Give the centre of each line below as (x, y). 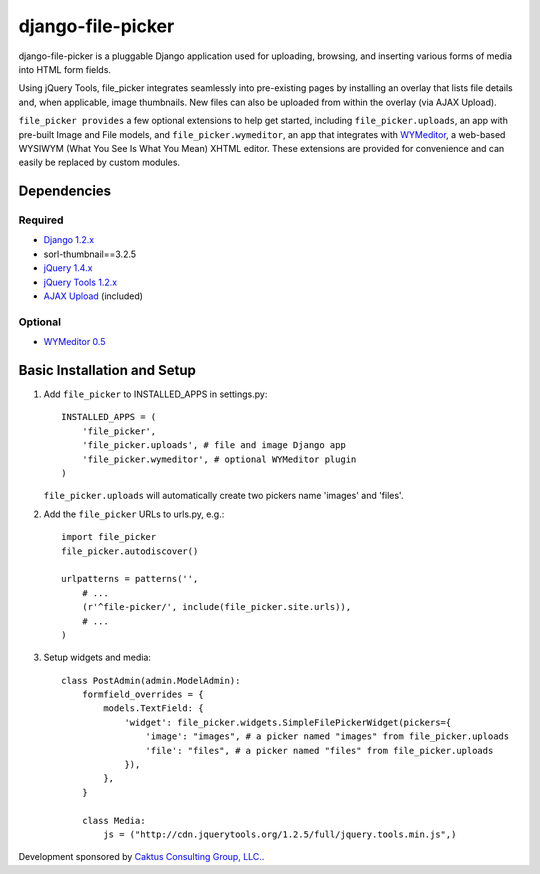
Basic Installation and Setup (107, 370)
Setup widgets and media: (97, 657)
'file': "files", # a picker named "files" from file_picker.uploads (319, 750)
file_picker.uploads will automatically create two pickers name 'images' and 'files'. (223, 496)
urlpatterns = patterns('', (130, 579)
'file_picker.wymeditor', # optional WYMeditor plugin (219, 459)
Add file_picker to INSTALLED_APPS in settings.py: (155, 394)
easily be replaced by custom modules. (99, 162)
